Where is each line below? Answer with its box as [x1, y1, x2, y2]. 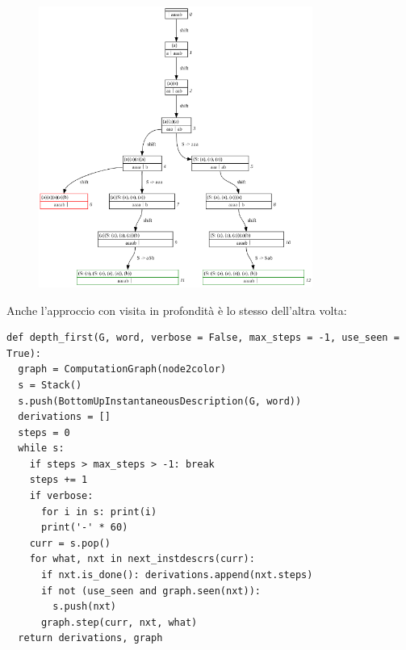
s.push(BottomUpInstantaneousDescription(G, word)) [18, 395, 302, 407]
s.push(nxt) [52, 601, 117, 613]
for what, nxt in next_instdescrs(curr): [29, 553, 255, 565]
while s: [18, 442, 65, 455]
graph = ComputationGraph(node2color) [18, 363, 227, 375]
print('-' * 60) [40, 522, 128, 534]
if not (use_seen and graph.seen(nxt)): [40, 585, 261, 597]
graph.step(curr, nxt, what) [40, 616, 198, 628]
